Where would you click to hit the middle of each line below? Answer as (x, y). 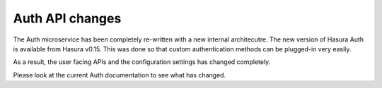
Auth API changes (67, 18)
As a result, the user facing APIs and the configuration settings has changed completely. (142, 62)
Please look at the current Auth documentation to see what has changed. (120, 75)
